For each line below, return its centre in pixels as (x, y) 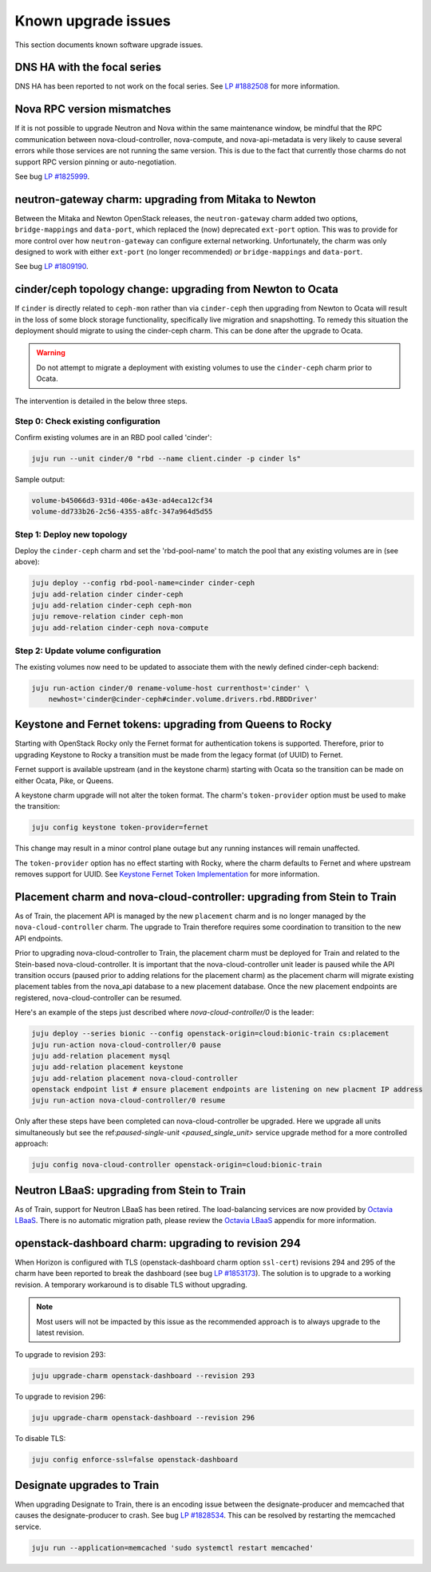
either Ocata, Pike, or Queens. (64, 780)
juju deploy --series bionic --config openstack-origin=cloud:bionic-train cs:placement (211, 1033)
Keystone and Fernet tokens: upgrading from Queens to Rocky (173, 725)
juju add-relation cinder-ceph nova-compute (120, 628)
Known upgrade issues (93, 21)
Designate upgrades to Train (87, 1485)
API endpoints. (39, 938)
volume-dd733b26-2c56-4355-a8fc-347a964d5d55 (122, 512)
